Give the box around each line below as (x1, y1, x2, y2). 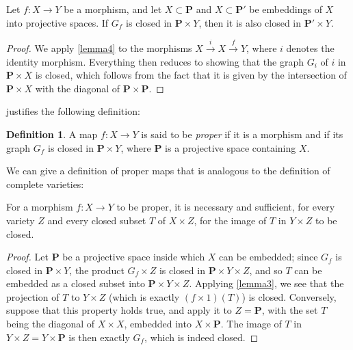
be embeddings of (249, 2, 322, 16)
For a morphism (6, 200, 73, 214)
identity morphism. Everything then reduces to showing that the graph (6, 54, 304, 68)
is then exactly (68, 329, 130, 344)
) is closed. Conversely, (241, 289, 337, 304)
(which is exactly (109, 289, 180, 304)
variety (6, 213, 35, 227)
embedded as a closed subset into (6, 276, 145, 291)
